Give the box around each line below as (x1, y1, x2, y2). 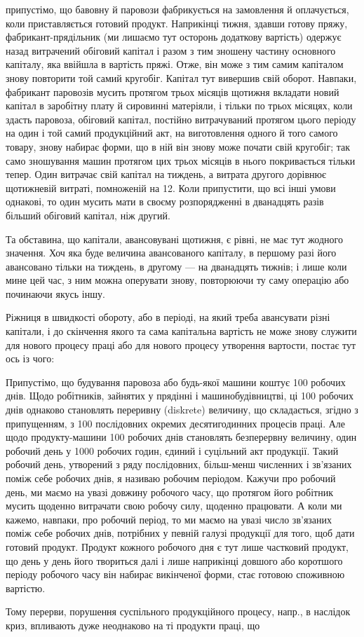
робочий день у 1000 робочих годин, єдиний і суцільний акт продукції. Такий (6, 443, 339, 458)
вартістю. (6, 580, 46, 595)
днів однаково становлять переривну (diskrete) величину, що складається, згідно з (6, 402, 358, 417)
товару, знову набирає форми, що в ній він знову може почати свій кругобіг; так (6, 139, 351, 153)
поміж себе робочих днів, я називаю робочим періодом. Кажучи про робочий (6, 471, 336, 485)
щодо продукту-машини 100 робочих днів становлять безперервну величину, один (6, 430, 357, 444)
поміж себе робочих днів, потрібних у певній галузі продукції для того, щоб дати (6, 526, 355, 540)
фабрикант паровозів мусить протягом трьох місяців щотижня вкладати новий (6, 84, 339, 99)
